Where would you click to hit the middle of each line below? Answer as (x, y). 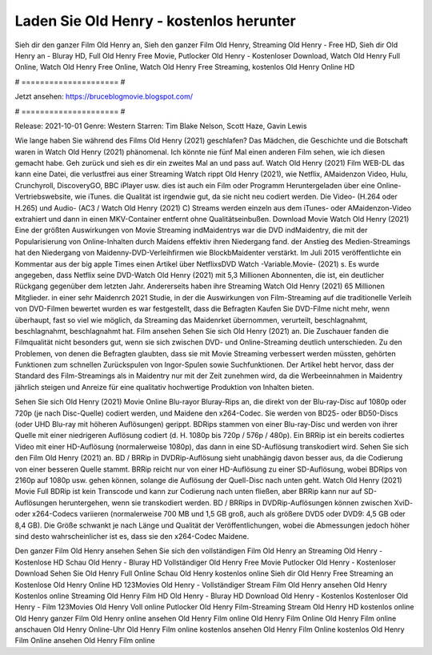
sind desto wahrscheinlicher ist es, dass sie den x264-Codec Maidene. (132, 536)
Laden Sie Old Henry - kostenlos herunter (155, 21)
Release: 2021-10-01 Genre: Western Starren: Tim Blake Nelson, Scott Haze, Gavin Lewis (161, 126)
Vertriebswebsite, (44, 197)
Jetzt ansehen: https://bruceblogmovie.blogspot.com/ (104, 97)
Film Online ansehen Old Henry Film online (85, 641)
